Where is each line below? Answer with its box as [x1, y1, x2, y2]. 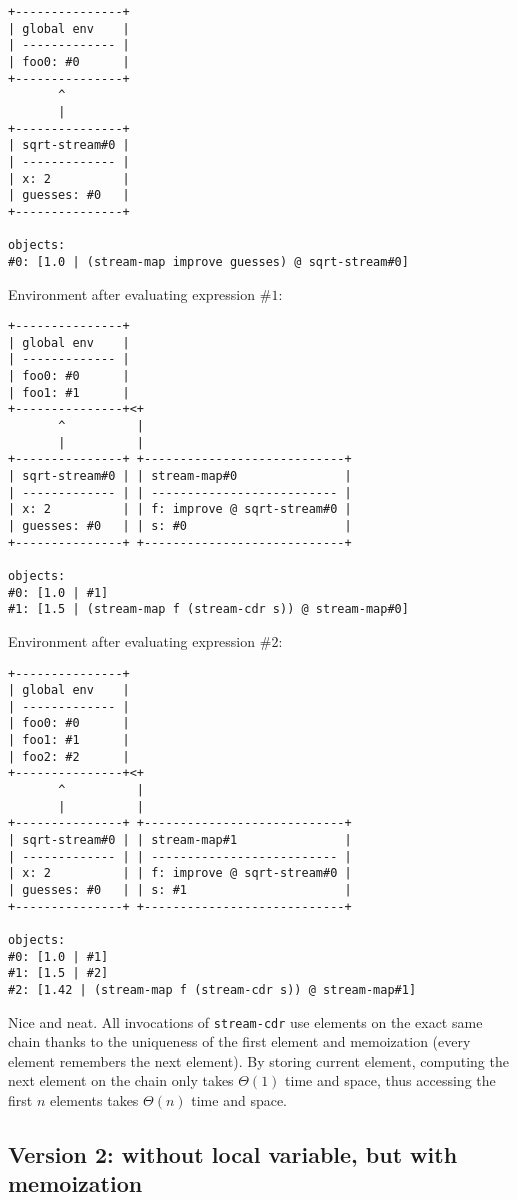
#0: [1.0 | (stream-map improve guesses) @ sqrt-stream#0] [8, 254, 409, 269]
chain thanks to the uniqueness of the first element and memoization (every [8, 1031, 471, 1052]
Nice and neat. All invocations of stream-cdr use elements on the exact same [8, 1011, 483, 1032]
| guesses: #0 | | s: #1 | [8, 883, 352, 898]
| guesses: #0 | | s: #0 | [8, 518, 352, 533]
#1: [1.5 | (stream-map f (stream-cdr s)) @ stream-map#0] [8, 602, 409, 617]
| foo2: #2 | [8, 749, 130, 764]
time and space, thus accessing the [285, 1070, 496, 1091]
